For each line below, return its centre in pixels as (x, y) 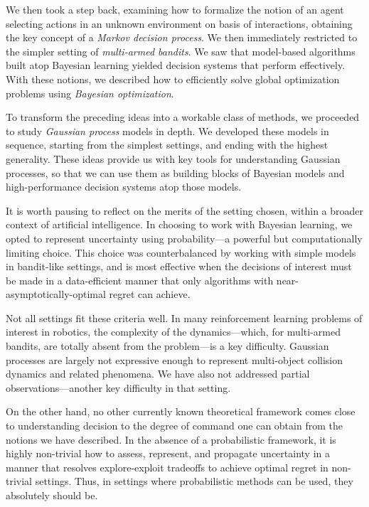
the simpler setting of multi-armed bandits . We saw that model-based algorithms (181, 51)
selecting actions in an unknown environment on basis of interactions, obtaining (179, 23)
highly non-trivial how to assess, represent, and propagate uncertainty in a (168, 453)
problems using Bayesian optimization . (90, 93)
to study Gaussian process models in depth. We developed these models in (167, 130)
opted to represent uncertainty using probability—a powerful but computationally (184, 238)
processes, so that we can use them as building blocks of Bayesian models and (175, 172)
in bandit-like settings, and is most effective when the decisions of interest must (179, 266)
